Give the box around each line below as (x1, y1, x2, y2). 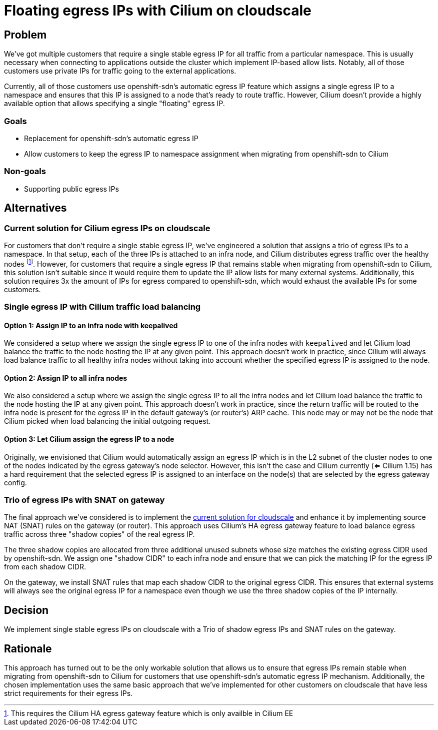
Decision (4, 603, 49, 616)
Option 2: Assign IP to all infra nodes (4, 373, 127, 382)
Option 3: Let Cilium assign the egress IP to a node (4, 434, 174, 443)
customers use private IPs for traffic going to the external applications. (4, 67, 236, 76)
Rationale (4, 642, 52, 655)
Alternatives (4, 202, 67, 215)
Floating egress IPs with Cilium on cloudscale (4, 2, 311, 19)
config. (4, 478, 27, 487)
